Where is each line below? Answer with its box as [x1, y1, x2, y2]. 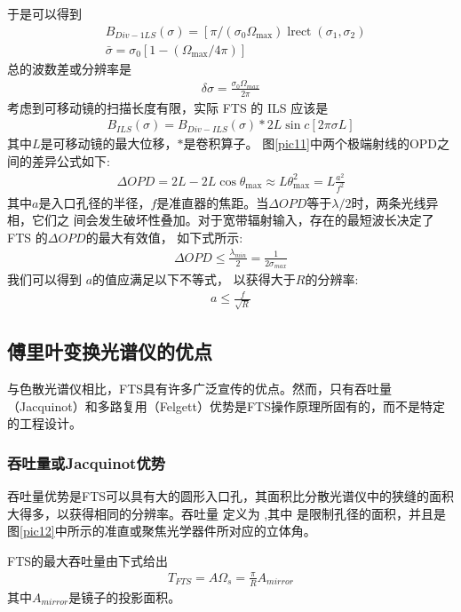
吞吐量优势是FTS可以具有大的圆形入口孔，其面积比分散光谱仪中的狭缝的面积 [7, 486, 455, 505]
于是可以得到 [7, 4, 82, 22]
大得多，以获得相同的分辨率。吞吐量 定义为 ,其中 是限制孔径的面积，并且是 [7, 504, 446, 522]
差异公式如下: [31, 152, 110, 171]
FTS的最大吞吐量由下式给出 [7, 551, 169, 569]
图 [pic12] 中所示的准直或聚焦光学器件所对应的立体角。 [7, 521, 316, 540]
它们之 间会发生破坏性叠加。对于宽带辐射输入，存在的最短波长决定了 [31, 211, 434, 229]
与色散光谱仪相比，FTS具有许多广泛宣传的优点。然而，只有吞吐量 [7, 378, 393, 397]
